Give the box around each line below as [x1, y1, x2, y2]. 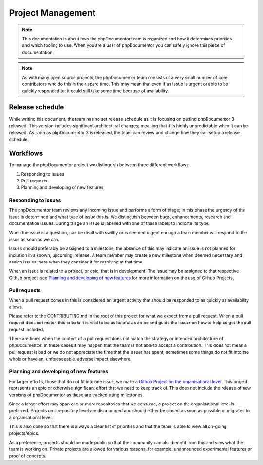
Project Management [9, 7, 96, 18]
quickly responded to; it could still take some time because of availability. [22, 88, 169, 94]
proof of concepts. [9, 453, 47, 459]
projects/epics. [9, 430, 39, 436]
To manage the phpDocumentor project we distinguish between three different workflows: [9, 162, 190, 168]
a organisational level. [9, 415, 53, 421]
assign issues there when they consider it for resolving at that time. [9, 259, 144, 265]
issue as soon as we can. [9, 237, 59, 243]
